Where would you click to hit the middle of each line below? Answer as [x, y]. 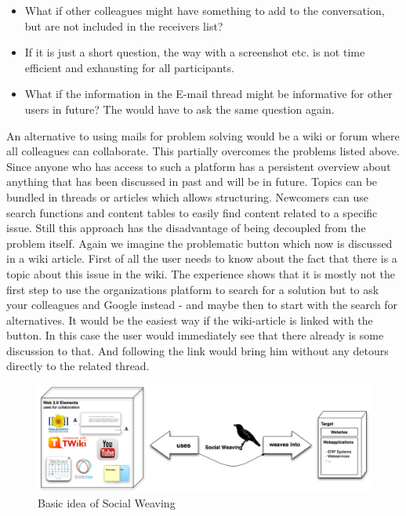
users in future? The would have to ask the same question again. [179, 109]
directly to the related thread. [78, 366]
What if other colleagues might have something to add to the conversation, [205, 10]
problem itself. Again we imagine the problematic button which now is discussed [199, 243]
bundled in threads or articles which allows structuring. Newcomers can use [187, 196]
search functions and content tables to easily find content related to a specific [192, 212]
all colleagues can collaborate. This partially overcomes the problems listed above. [203, 151]
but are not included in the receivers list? [124, 25]
